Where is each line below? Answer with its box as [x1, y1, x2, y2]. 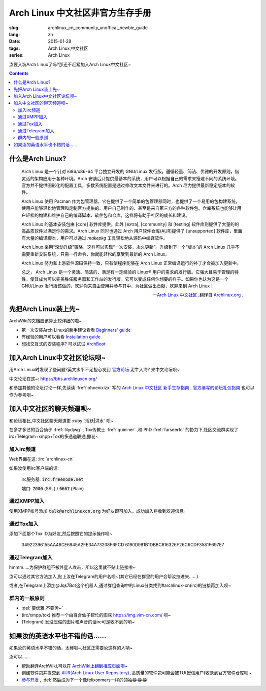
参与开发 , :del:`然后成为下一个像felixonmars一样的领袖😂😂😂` [21, 677, 149, 683]
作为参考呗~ [9, 391, 34, 397]
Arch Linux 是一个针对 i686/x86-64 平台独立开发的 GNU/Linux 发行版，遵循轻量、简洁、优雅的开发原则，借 [21, 168, 239, 175]
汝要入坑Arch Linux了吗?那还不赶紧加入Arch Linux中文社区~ [9, 61, 132, 67]
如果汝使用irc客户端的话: [9, 465, 59, 471]
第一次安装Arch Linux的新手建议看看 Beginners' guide [21, 327, 131, 333]
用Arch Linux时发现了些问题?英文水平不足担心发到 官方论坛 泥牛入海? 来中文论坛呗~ [9, 367, 180, 373]
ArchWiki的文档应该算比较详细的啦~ [9, 318, 82, 324]
